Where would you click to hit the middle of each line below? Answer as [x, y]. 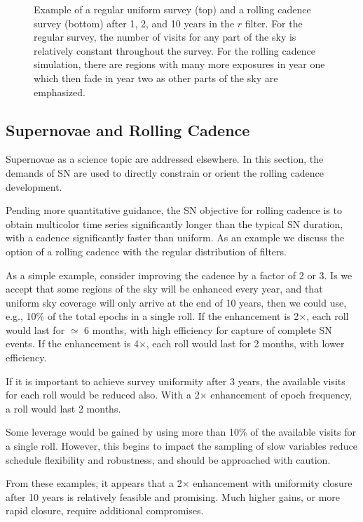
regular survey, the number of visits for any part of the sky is [165, 37]
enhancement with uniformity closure [273, 483]
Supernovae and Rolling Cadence [128, 129]
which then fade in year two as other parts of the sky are [156, 78]
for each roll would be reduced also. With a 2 [103, 395]
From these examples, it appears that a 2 [94, 483]
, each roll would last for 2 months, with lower [245, 343]
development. [34, 186]
